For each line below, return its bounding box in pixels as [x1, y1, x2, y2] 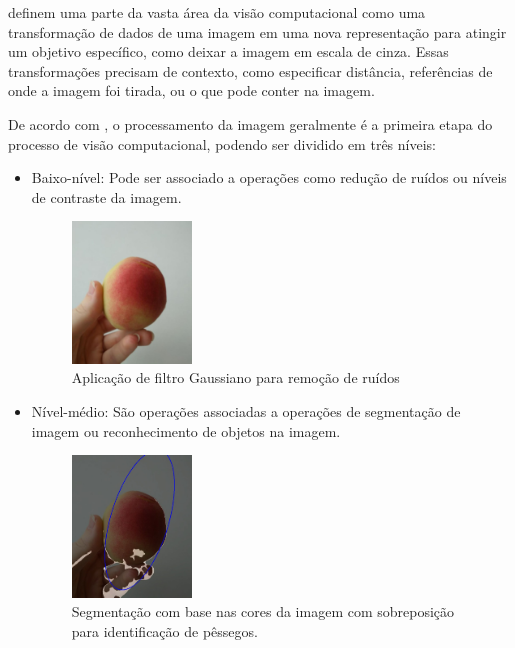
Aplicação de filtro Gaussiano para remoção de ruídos [71, 367, 400, 388]
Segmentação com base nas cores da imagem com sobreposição [71, 601, 455, 622]
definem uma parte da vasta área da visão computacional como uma [8, 2, 426, 22]
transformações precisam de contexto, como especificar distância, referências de [8, 60, 493, 81]
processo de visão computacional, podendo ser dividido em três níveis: [8, 133, 436, 154]
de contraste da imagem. [31, 186, 182, 207]
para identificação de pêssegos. [71, 620, 258, 641]
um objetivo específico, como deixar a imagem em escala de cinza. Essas [8, 41, 449, 62]
